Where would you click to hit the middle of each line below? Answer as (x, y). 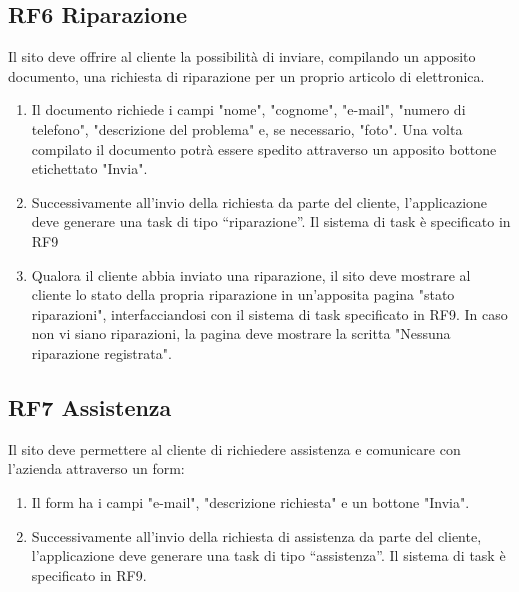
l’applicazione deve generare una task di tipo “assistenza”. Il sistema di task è (268, 555)
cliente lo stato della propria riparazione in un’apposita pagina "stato (243, 294)
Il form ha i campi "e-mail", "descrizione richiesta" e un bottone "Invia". (250, 501)
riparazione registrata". (101, 352)
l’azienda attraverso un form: (96, 468)
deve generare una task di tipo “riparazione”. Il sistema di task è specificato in (271, 221)
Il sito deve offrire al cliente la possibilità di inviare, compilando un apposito (242, 56)
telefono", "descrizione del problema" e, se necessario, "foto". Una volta (247, 128)
